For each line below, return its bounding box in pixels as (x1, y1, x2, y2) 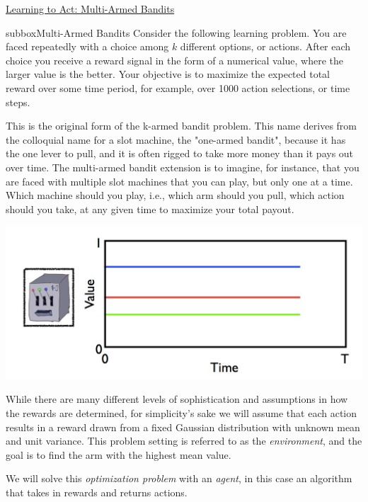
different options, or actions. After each (180, 39, 351, 54)
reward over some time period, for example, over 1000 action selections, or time (6, 80, 350, 95)
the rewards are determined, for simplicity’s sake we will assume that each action (6, 406, 357, 421)
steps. (6, 94, 30, 109)
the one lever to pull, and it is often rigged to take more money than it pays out (6, 146, 354, 161)
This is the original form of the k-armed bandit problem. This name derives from (6, 118, 357, 133)
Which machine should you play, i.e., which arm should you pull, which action (6, 188, 345, 202)
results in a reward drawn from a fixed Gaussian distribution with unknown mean (6, 419, 360, 434)
